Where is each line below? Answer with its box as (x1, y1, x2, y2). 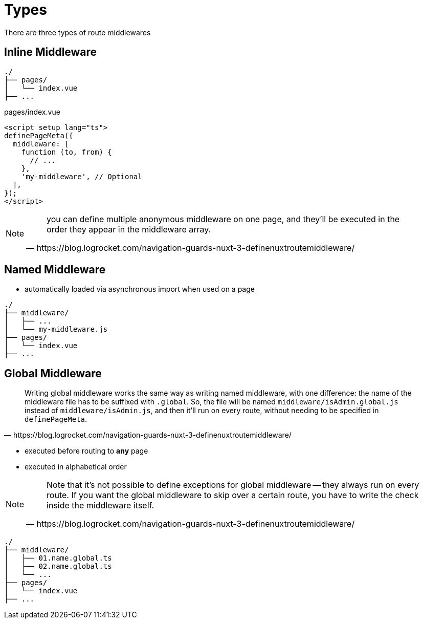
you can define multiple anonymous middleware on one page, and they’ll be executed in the (47, 213, 400, 224)
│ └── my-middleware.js (4, 325, 108, 334)
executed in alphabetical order (25, 462, 127, 471)
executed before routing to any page (25, 446, 148, 456)
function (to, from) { (21, 147, 112, 156)
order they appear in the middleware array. (47, 224, 211, 234)
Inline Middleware (4, 46, 97, 59)
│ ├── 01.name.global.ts (4, 554, 112, 563)
